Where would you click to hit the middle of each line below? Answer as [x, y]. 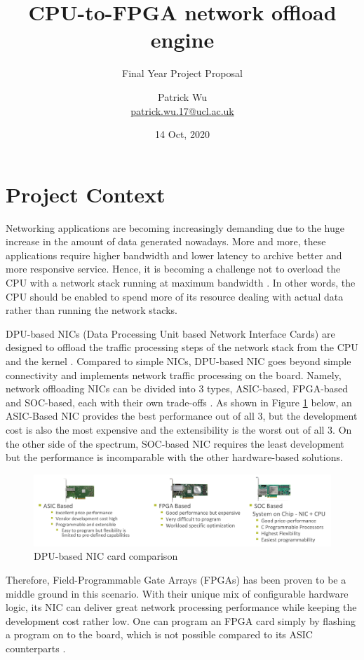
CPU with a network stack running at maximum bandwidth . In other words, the [181, 282]
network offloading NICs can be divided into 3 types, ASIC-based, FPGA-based [177, 389]
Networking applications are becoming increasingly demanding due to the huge [175, 227]
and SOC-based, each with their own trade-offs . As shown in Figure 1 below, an [179, 402]
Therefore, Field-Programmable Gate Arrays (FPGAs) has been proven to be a [176, 579]
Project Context [86, 194]
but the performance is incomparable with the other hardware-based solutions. [174, 457]
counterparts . [36, 648]
